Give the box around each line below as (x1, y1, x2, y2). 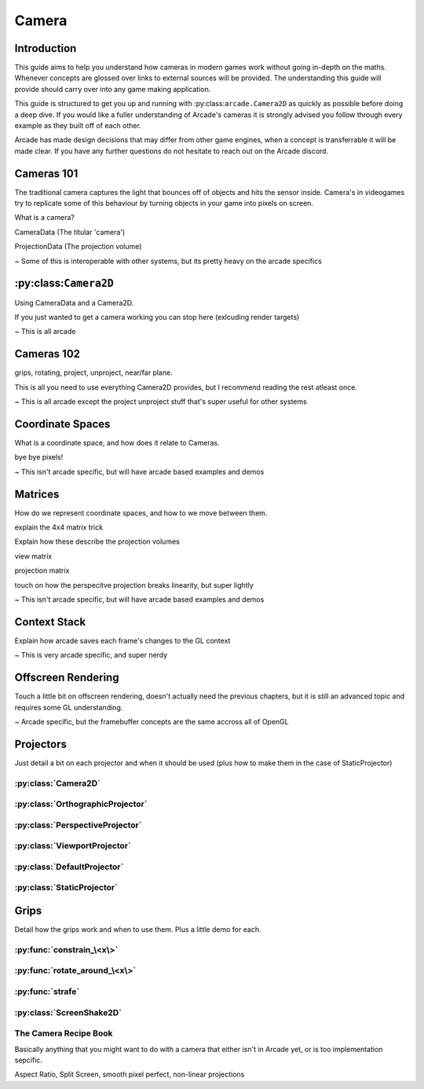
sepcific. (14, 1055, 43, 1065)
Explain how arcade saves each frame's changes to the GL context (14, 636, 231, 645)
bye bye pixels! (14, 453, 64, 462)
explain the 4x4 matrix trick (14, 522, 104, 532)
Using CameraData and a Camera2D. (14, 298, 134, 307)
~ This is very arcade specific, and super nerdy (14, 651, 168, 660)
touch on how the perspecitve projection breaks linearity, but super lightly (14, 580, 254, 589)
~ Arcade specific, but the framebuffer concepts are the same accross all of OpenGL (14, 717, 290, 726)
